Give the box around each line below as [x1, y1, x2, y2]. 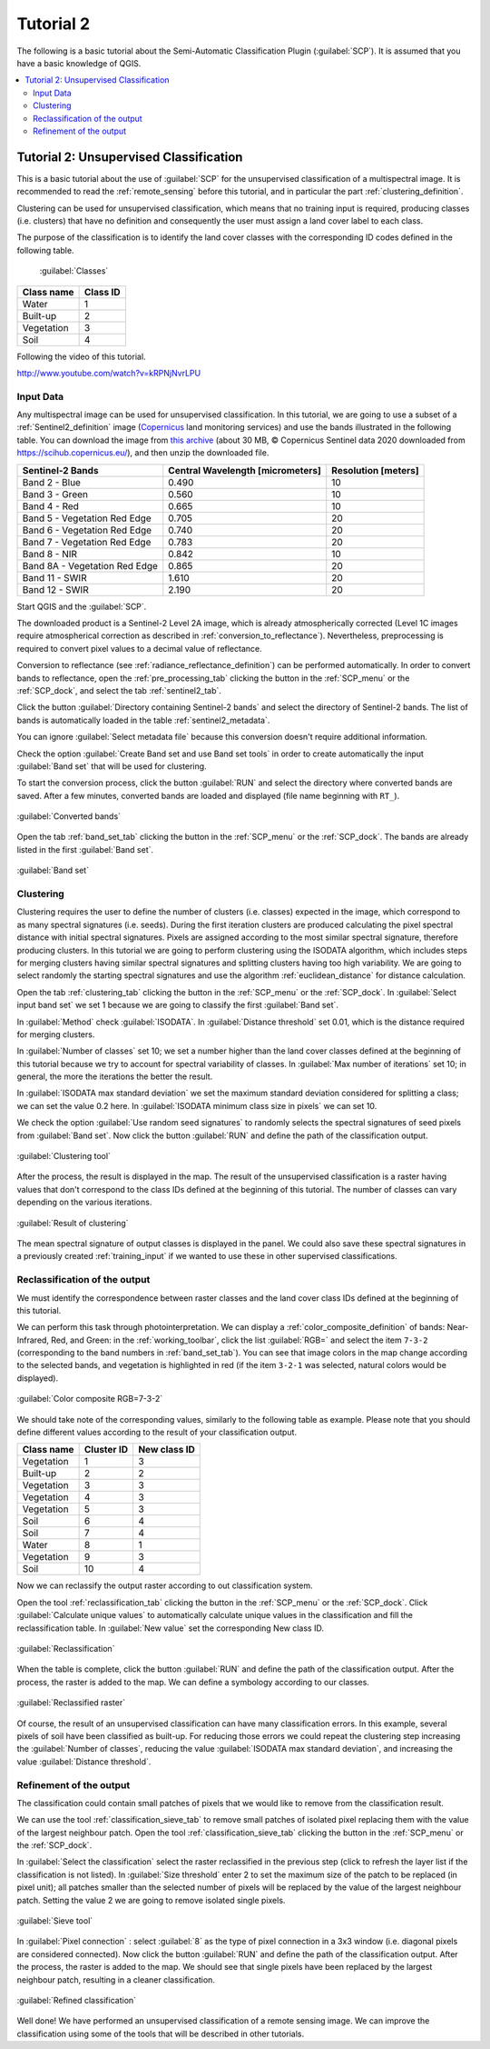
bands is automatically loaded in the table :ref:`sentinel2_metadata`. [16, 715, 270, 725]
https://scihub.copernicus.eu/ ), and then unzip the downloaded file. [16, 447, 269, 458]
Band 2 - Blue [22, 475, 82, 488]
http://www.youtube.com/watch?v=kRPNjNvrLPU [16, 367, 201, 378]
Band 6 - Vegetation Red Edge [22, 524, 152, 536]
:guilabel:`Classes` [39, 265, 109, 276]
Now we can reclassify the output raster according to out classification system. [16, 1580, 313, 1591]
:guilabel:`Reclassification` [16, 1644, 115, 1654]
